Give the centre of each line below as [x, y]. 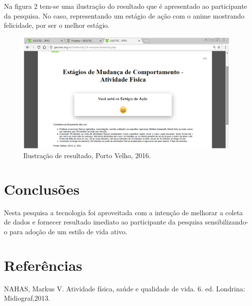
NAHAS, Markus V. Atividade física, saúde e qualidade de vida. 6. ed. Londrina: [125, 288]
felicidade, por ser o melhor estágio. [57, 25]
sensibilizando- [227, 222]
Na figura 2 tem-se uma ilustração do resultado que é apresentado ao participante [126, 6]
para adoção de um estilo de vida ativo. [68, 232]
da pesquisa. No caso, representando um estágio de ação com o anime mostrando [124, 15]
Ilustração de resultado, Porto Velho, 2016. [87, 155]
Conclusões [42, 189]
